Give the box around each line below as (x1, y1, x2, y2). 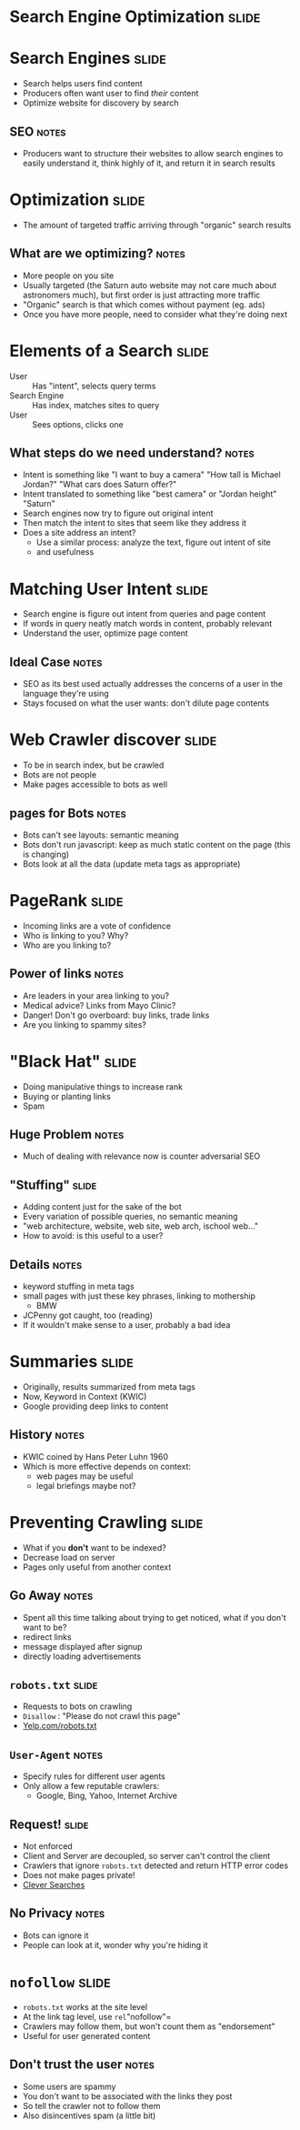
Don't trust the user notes (9, 2057, 155, 2073)
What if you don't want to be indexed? (22, 1542, 166, 1552)
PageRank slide (9, 890, 124, 911)
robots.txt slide (9, 1676, 98, 1693)
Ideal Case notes (9, 654, 103, 669)
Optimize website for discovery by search (22, 97, 179, 108)
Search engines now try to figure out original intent (22, 507, 214, 519)
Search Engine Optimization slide (9, 6, 261, 27)
